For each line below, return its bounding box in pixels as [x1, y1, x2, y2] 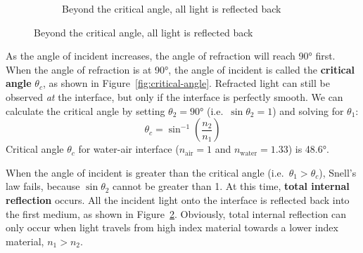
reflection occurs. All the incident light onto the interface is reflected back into [6, 192, 350, 207]
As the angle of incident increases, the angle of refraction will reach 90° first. [6, 48, 336, 63]
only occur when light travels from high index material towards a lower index [6, 220, 338, 235]
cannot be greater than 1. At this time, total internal [113, 179, 350, 193]
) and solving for [272, 103, 344, 118]
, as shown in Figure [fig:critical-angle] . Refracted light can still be [42, 76, 330, 90]
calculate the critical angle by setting [6, 103, 165, 118]
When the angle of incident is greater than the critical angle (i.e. [6, 165, 284, 179]
